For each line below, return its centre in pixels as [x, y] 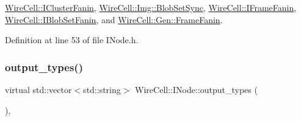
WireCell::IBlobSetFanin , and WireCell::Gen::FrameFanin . [114, 19]
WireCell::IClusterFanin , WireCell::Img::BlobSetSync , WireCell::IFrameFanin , [151, 7]
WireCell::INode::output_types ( [196, 89]
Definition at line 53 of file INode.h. [72, 40]
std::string [102, 89]
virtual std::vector [38, 89]
